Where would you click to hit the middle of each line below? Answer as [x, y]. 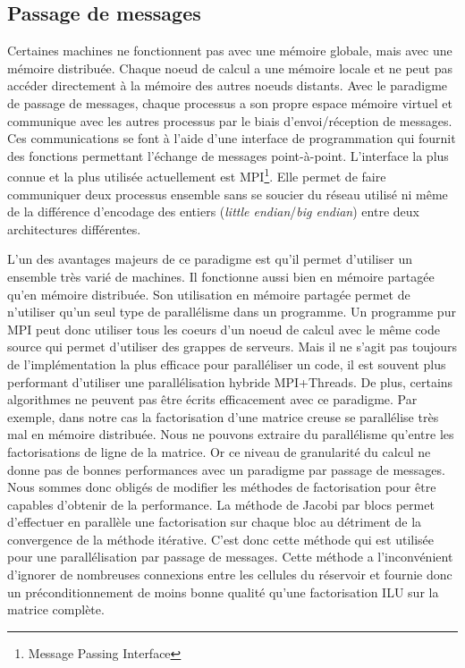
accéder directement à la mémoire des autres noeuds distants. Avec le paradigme [228, 85]
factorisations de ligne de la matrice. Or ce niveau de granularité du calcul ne [219, 451]
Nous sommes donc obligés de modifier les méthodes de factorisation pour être [222, 487]
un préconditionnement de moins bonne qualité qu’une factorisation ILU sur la [223, 592]
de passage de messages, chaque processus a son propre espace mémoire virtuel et [230, 102]
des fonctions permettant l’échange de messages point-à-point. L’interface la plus [228, 155]
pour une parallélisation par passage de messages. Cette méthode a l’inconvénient [230, 557]
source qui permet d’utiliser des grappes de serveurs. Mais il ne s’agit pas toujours [232, 347]
